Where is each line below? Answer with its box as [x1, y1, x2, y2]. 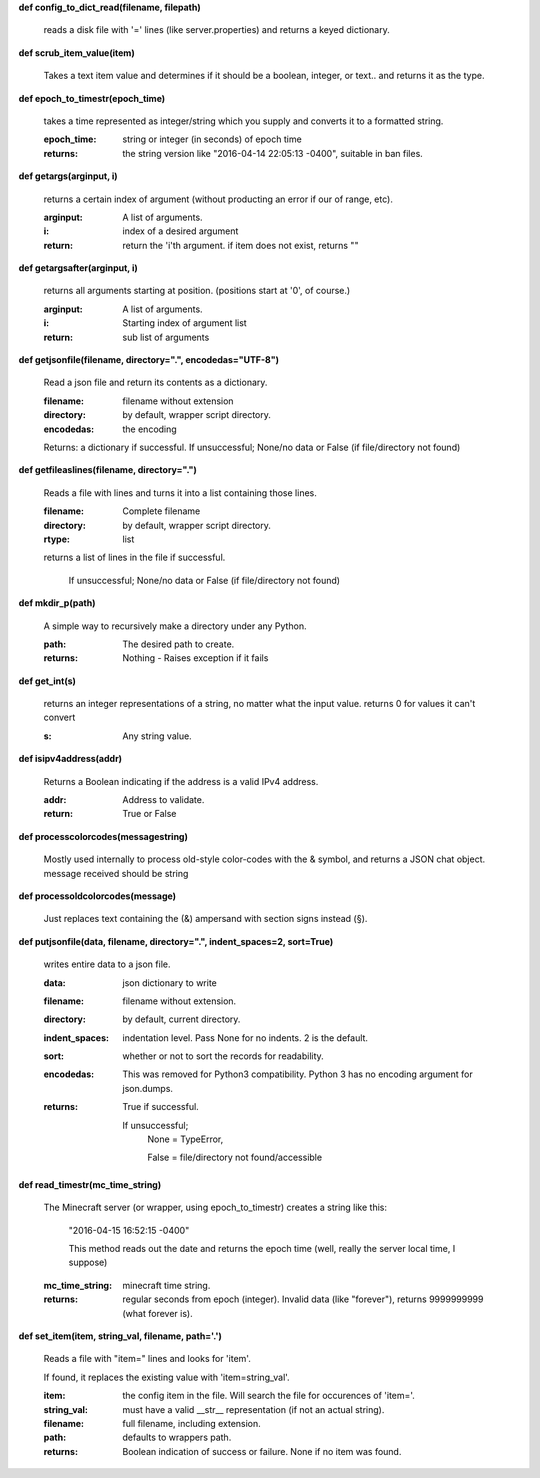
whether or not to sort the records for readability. [122, 1050, 324, 1062]
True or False [122, 808, 177, 820]
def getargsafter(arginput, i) [18, 262, 139, 274]
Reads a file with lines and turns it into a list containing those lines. [43, 486, 317, 499]
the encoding [122, 423, 177, 435]
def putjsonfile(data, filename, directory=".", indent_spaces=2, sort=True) [18, 935, 334, 947]
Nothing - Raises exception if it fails [122, 652, 269, 664]
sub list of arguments [122, 331, 210, 343]
